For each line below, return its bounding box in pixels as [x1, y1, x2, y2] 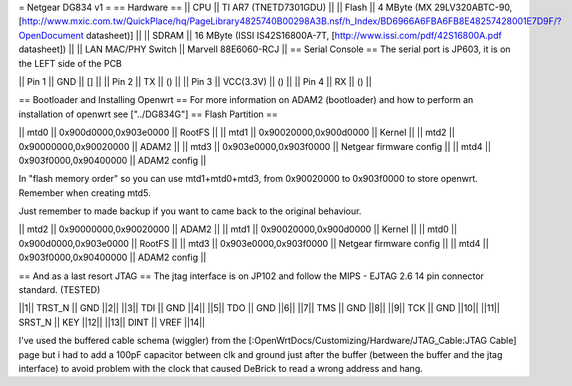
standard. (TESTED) [18, 284, 101, 296]
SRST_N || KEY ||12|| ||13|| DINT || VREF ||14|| [18, 316, 205, 328]
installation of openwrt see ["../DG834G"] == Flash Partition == [18, 108, 279, 120]
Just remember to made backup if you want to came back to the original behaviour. [18, 205, 362, 217]
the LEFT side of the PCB [18, 57, 122, 69]
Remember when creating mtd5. [18, 186, 151, 199]
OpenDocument [18, 29, 84, 41]
